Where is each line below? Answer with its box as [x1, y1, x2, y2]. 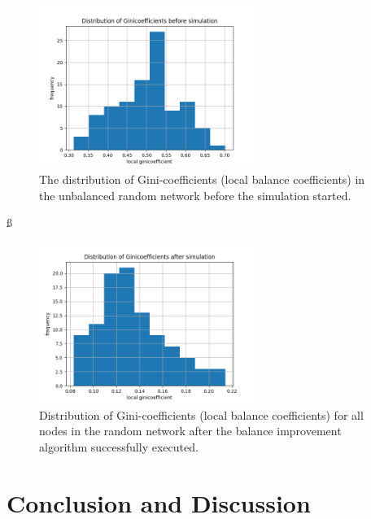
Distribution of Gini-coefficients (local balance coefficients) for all [39, 406, 364, 423]
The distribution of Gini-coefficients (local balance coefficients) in [39, 171, 365, 188]
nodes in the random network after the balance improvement [39, 422, 342, 439]
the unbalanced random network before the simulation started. [39, 186, 351, 203]
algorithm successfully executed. [39, 438, 199, 455]
